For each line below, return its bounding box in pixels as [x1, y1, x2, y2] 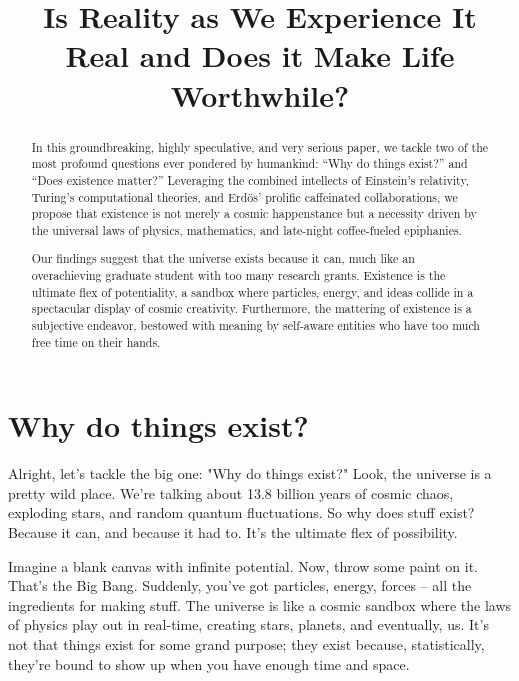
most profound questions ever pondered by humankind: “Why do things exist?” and [31, 155, 468, 172]
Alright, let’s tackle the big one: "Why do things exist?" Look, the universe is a [8, 463, 492, 484]
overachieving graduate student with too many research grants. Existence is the [31, 267, 446, 284]
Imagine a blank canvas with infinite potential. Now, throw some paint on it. [8, 555, 478, 576]
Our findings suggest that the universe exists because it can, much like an [31, 250, 415, 267]
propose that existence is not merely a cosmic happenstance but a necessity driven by [31, 205, 477, 222]
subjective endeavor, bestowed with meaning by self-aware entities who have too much [31, 317, 480, 333]
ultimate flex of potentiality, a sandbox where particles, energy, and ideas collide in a [31, 283, 474, 300]
